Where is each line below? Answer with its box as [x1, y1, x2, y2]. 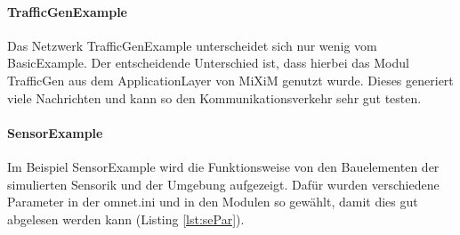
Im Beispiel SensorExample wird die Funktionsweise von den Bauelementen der [7, 157, 440, 175]
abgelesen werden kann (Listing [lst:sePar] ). [7, 209, 245, 228]
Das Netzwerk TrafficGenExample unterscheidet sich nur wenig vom [7, 36, 377, 54]
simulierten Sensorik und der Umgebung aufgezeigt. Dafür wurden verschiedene [7, 174, 440, 193]
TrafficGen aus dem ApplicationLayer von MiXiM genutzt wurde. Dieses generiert [7, 70, 454, 89]
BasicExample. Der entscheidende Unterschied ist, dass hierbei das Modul [7, 53, 409, 72]
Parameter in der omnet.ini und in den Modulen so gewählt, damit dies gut [7, 192, 418, 211]
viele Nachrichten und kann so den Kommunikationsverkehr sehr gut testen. [7, 88, 422, 107]
